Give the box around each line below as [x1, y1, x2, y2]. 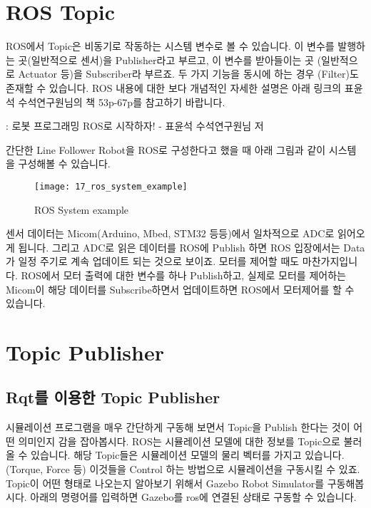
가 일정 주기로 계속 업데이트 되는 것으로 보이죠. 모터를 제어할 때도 [6, 254, 300, 269]
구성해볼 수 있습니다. [18, 156, 111, 171]
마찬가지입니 [302, 254, 358, 269]
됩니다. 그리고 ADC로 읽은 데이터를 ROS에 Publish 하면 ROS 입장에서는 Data [18, 239, 365, 254]
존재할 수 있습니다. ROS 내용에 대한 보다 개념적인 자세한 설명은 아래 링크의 [6, 80, 342, 95]
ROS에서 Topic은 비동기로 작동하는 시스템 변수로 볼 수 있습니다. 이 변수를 [6, 38, 335, 53]
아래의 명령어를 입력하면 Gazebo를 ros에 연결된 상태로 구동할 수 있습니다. [30, 489, 357, 504]
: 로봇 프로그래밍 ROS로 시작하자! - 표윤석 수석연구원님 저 [6, 118, 264, 133]
